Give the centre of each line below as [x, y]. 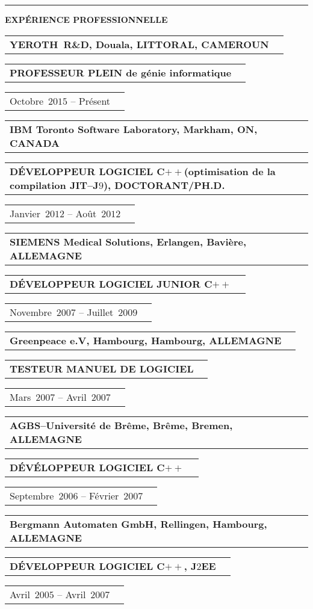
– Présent [91, 100]
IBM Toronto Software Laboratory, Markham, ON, [134, 129]
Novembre [31, 312]
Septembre [32, 495]
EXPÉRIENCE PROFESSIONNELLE [86, 19]
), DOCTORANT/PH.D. [164, 185]
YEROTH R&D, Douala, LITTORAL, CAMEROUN [139, 44]
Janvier [25, 213]
